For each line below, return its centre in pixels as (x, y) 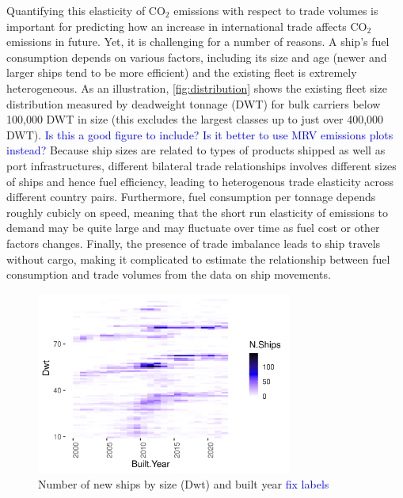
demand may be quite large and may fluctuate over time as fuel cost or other (193, 228)
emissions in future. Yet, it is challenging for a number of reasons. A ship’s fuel (198, 42)
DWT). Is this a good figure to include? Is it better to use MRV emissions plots (200, 134)
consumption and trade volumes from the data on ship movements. (169, 274)
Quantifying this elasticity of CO (86, 10)
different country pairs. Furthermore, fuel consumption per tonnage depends (191, 197)
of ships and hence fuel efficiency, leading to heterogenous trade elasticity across (200, 181)
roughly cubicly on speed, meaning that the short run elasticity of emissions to (198, 212)
